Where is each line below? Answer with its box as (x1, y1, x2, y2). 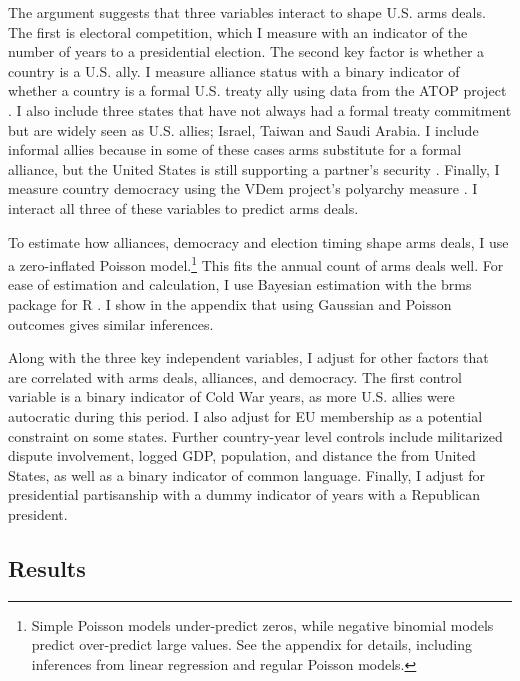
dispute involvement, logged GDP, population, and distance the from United (8, 445, 476, 466)
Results (8, 552, 86, 583)
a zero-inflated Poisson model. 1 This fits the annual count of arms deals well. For (8, 252, 504, 275)
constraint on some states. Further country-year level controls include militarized (8, 425, 503, 446)
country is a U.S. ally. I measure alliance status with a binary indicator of (8, 60, 460, 81)
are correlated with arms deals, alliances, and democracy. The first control (8, 366, 463, 387)
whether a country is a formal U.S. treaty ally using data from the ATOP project (8, 80, 507, 101)
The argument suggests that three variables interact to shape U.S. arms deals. (8, 2, 486, 22)
